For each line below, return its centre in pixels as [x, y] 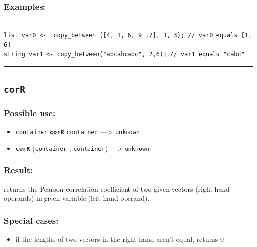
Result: [19, 170]
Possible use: [30, 113]
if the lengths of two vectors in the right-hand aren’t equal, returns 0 [120, 239]
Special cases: [31, 220]
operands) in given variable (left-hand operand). [77, 198]
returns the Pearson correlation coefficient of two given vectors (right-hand [117, 188]
